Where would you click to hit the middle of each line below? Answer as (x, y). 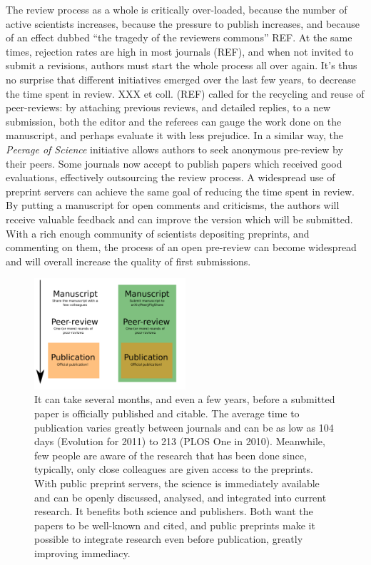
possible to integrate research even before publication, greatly (169, 539)
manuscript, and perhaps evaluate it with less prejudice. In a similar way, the (175, 135)
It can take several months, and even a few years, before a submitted (185, 399)
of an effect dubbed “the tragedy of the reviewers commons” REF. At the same (179, 37)
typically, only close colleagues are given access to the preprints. (174, 469)
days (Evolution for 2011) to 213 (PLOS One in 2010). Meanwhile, (180, 441)
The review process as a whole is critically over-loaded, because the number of (177, 9)
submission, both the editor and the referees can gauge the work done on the (174, 121)
